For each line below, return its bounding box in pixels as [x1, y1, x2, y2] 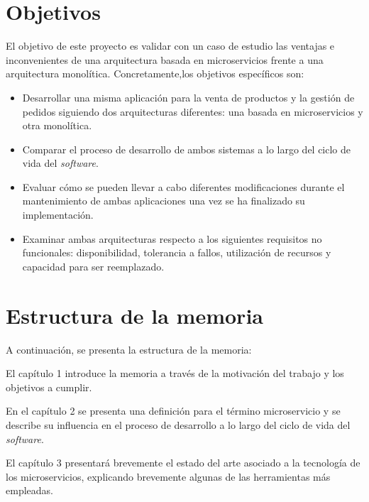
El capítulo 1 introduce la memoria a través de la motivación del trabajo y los [6, 366, 344, 381]
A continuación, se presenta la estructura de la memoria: [6, 342, 252, 356]
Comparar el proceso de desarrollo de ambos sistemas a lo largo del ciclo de [22, 141, 351, 156]
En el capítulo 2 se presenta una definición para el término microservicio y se [6, 403, 341, 418]
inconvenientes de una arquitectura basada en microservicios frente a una [6, 52, 324, 67]
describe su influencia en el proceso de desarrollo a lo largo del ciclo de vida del [6, 417, 351, 432]
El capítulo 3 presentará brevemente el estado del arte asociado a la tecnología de [6, 455, 360, 470]
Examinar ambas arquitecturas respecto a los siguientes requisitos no [22, 231, 322, 246]
